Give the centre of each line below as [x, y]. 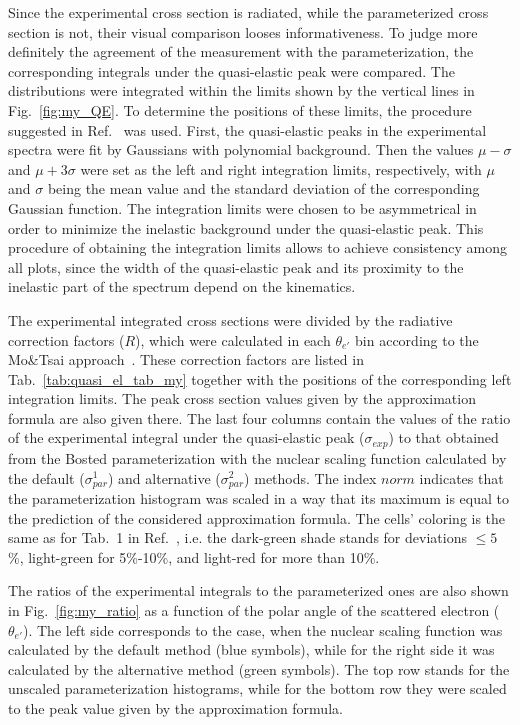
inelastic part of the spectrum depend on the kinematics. [182, 286]
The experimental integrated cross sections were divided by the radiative [230, 319]
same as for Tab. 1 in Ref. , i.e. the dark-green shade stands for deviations [237, 537]
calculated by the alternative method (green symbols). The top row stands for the [259, 668]
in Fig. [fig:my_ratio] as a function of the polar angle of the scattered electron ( [254, 609]
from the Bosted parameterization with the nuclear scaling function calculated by [257, 457]
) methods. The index [310, 477]
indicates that [461, 477]
